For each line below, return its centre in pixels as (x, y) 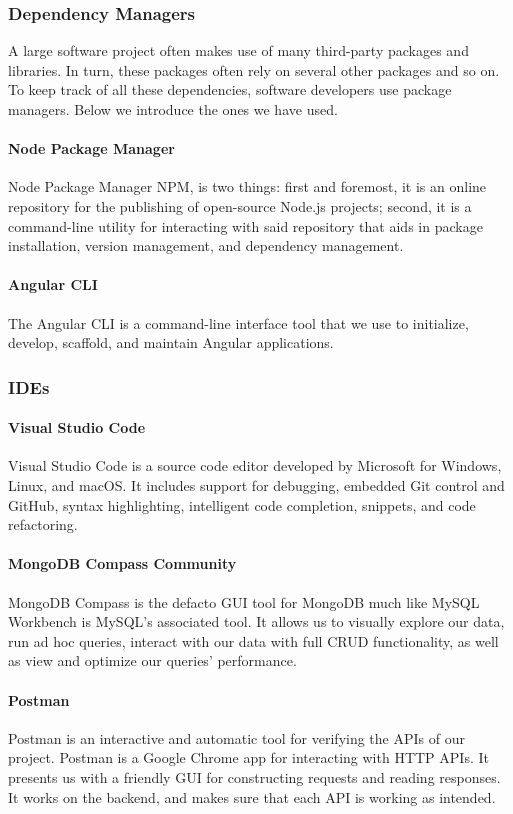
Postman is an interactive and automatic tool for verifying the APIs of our (236, 737)
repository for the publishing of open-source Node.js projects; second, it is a (240, 205)
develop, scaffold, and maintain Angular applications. (171, 342)
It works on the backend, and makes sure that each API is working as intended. (252, 796)
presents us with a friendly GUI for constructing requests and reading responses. (254, 776)
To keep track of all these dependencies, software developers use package (230, 89)
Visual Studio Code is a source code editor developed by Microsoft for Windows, (255, 465)
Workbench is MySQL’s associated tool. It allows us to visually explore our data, (256, 621)
